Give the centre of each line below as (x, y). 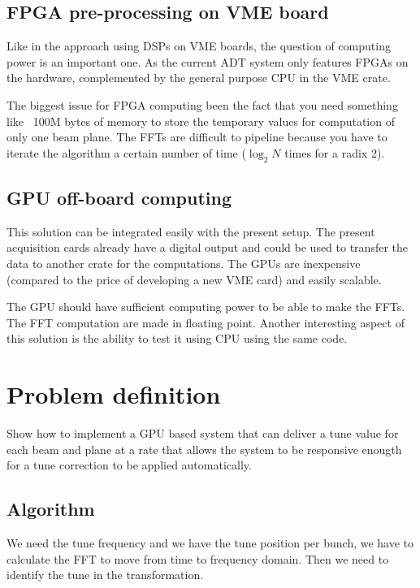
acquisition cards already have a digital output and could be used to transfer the (208, 247)
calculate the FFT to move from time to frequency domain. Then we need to (198, 558)
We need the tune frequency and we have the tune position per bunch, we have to (210, 543)
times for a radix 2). (335, 152)
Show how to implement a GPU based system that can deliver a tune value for (203, 433)
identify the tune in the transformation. (105, 575)
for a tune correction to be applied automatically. (129, 465)
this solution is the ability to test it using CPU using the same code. (177, 338)
